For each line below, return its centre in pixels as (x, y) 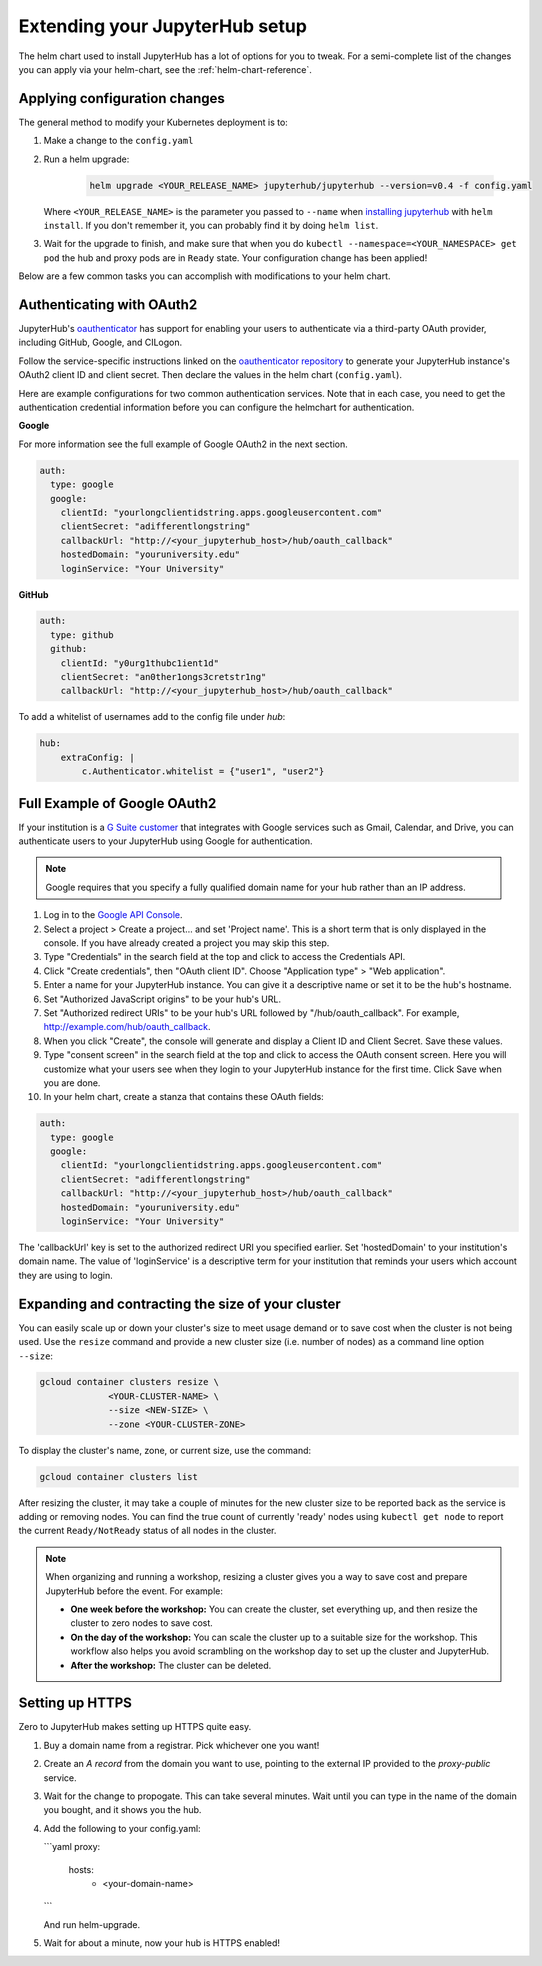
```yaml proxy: (72, 1847)
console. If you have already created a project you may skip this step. (186, 943)
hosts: (81, 1869)
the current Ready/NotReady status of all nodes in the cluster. (147, 1531)
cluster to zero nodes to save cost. (142, 1623)
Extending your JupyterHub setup (162, 26)
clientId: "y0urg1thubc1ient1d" (140, 663)
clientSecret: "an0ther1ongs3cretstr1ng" (163, 677)
